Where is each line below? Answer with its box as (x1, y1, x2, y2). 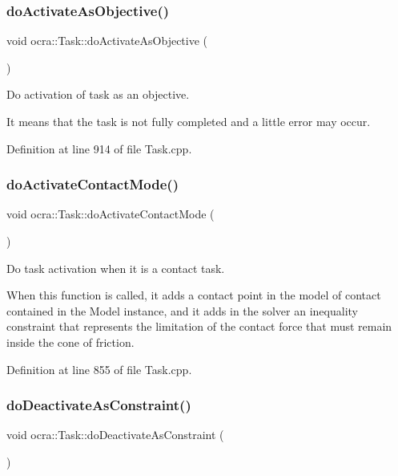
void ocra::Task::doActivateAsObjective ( (6, 32, 208, 49)
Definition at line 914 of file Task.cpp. (6, 140, 192, 157)
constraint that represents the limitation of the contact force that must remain (6, 318, 392, 335)
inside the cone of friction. (6, 333, 135, 350)
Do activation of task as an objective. (6, 86, 190, 103)
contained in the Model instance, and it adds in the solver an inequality (6, 302, 358, 319)
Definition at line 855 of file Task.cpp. (6, 360, 192, 377)
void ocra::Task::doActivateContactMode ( (6, 205, 215, 222)
